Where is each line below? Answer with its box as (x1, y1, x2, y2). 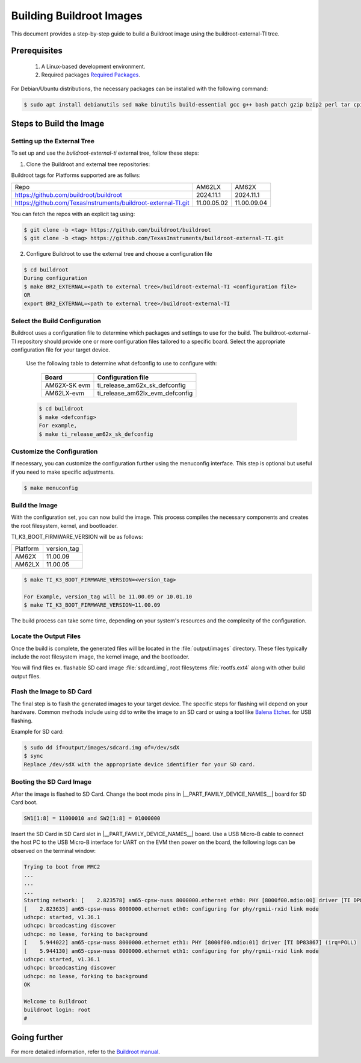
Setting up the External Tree (11, 137, 95, 146)
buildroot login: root (23, 1006, 91, 1014)
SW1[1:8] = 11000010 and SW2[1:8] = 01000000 (23, 814, 161, 822)
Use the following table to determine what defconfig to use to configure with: (26, 360, 217, 367)
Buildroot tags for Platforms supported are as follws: (11, 172, 141, 179)
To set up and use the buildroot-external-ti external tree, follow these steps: (11, 149, 199, 157)
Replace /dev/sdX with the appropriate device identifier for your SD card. (23, 761, 256, 767)
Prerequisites (11, 46, 63, 56)
